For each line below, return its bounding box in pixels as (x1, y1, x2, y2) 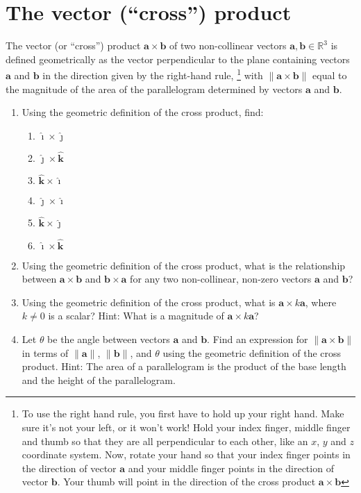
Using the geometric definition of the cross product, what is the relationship (22, 258, 346, 272)
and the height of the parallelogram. (22, 372, 176, 387)
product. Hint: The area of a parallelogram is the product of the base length (22, 359, 346, 374)
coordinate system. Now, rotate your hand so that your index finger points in (22, 447, 351, 462)
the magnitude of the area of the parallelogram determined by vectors (6, 81, 303, 96)
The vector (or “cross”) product (6, 38, 141, 53)
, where (305, 294, 337, 309)
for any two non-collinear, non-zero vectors (130, 271, 312, 286)
